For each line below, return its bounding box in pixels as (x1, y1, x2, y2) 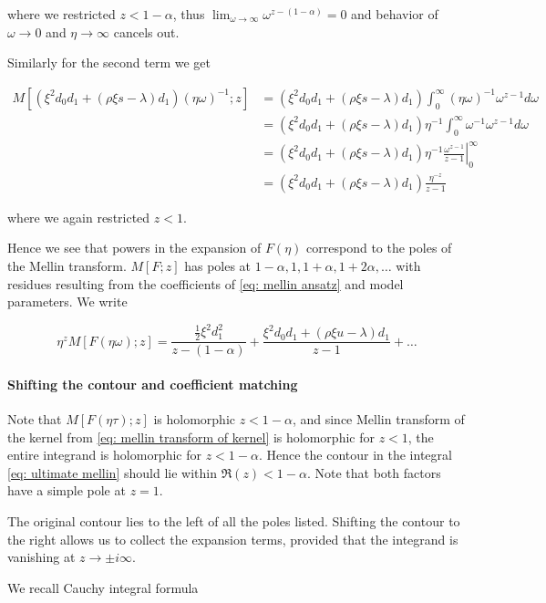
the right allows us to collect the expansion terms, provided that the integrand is (7, 529, 458, 548)
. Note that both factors (306, 463, 441, 482)
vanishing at (7, 547, 76, 567)
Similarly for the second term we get (7, 53, 211, 72)
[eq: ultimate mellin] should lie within (7, 463, 217, 482)
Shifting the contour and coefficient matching (7, 374, 298, 393)
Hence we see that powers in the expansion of (7, 238, 262, 257)
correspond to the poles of (306, 238, 452, 257)
